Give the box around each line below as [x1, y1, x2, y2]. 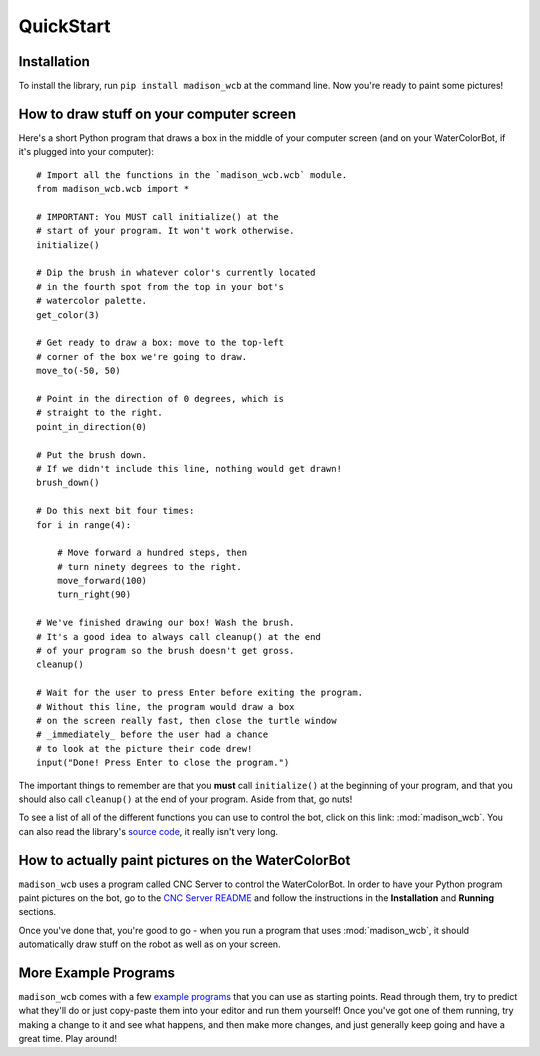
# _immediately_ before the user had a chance [36, 729, 269, 740]
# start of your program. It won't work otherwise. [36, 225, 295, 237]
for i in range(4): [36, 519, 132, 530]
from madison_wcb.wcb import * [36, 183, 190, 195]
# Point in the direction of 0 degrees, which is [36, 393, 285, 404]
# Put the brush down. [36, 449, 148, 460]
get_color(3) [36, 309, 100, 320]
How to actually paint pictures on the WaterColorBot [18, 851, 351, 869]
